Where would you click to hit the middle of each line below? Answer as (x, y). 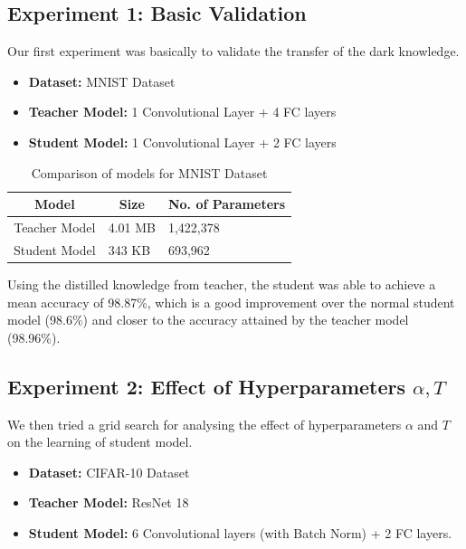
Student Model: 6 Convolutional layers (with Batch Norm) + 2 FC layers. (240, 532)
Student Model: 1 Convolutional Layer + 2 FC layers (182, 142)
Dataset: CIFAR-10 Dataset (109, 472)
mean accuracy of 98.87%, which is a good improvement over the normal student (231, 302)
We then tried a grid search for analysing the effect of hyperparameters (204, 424)
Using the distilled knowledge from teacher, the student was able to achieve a (222, 284)
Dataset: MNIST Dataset (102, 81)
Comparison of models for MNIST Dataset (149, 172)
